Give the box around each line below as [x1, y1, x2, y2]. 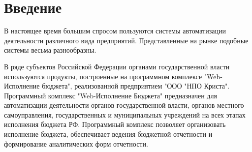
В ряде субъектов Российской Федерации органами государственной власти [4, 61, 230, 71]
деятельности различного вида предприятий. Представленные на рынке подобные [4, 35, 249, 45]
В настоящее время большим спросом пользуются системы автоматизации [4, 26, 226, 36]
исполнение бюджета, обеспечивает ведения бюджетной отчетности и [4, 129, 213, 139]
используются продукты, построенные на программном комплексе [4, 71, 202, 81]
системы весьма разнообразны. [4, 45, 96, 55]
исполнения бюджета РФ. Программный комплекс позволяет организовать [4, 119, 226, 129]
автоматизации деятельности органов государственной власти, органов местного [4, 100, 244, 110]
